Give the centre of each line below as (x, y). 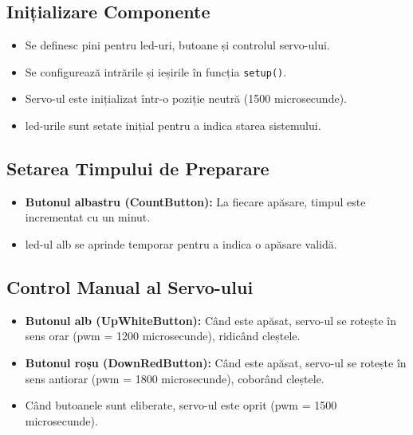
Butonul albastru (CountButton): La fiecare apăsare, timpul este (195, 201)
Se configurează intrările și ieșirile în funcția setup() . (156, 71)
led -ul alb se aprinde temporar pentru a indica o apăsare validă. (181, 244)
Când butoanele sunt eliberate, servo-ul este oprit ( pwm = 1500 (181, 405)
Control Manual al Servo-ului (130, 287)
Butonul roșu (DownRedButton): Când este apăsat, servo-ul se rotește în (216, 363)
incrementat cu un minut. (88, 217)
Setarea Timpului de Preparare (138, 169)
